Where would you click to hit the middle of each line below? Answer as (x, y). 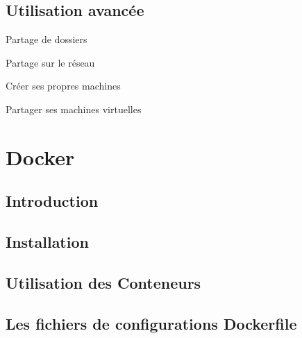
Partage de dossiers (47, 39)
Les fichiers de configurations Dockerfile (151, 323)
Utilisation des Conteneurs (103, 282)
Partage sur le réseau (50, 62)
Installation (47, 242)
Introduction (52, 201)
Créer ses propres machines (63, 86)
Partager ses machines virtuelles (74, 109)
